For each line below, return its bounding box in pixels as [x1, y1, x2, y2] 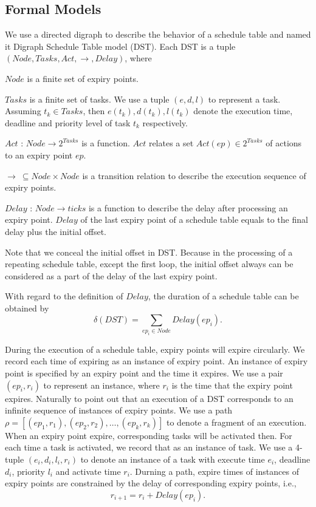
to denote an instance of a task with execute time [80, 452, 265, 465]
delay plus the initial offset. [5, 225, 106, 237]
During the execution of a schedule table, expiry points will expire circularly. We [5, 342, 305, 355]
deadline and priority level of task [5, 116, 131, 129]
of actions [266, 137, 302, 149]
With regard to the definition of [5, 290, 123, 302]
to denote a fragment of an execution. [167, 415, 307, 428]
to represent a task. [208, 92, 281, 105]
